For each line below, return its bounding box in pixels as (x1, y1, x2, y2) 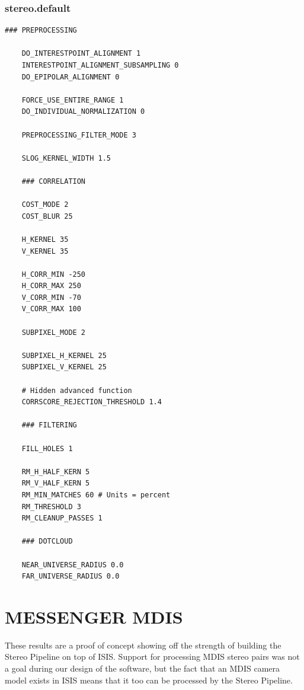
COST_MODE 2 (21, 200, 69, 209)
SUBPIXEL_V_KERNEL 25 (21, 363, 107, 372)
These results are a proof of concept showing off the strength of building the (5, 638, 281, 651)
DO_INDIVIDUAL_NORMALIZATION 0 (21, 107, 145, 116)
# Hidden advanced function (21, 386, 132, 395)
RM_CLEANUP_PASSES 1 (21, 514, 103, 523)
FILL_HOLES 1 (21, 444, 73, 453)
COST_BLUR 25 (21, 212, 73, 221)
